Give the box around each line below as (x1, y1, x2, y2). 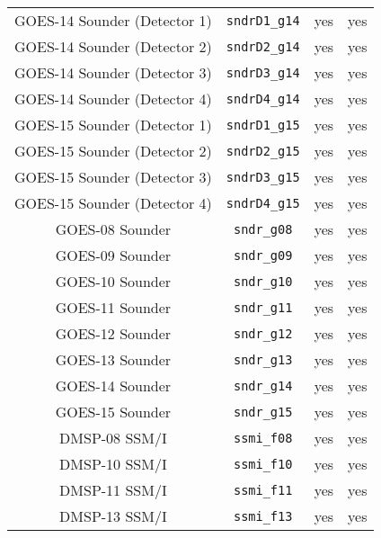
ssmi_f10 (233, 456, 293, 471)
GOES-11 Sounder (55, 297, 172, 318)
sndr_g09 (233, 247, 293, 263)
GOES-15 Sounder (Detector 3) (14, 166, 212, 187)
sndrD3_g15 (226, 169, 300, 184)
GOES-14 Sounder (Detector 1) (14, 10, 212, 31)
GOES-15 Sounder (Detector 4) (14, 193, 212, 213)
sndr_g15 (233, 404, 293, 419)
